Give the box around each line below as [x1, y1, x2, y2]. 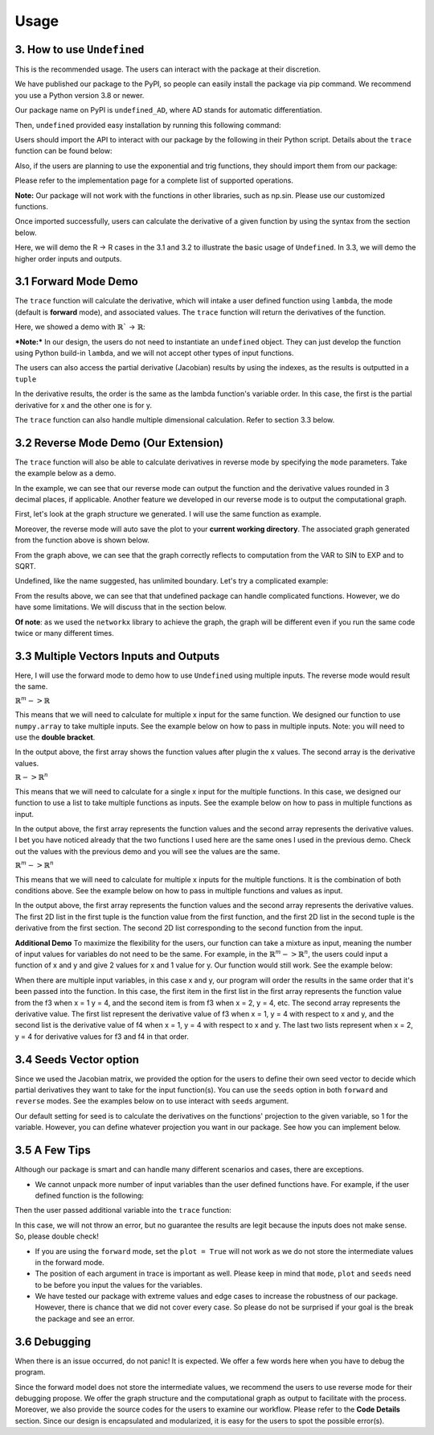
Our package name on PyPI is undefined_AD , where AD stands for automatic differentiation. [14, 105, 323, 115]
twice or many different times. [14, 628, 114, 637]
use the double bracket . [14, 732, 96, 742]
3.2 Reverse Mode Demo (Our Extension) [14, 435, 224, 450]
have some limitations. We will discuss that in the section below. [14, 602, 227, 612]
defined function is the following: [35, 1190, 145, 1200]
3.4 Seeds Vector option [14, 1053, 140, 1066]
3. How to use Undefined [14, 43, 145, 56]
